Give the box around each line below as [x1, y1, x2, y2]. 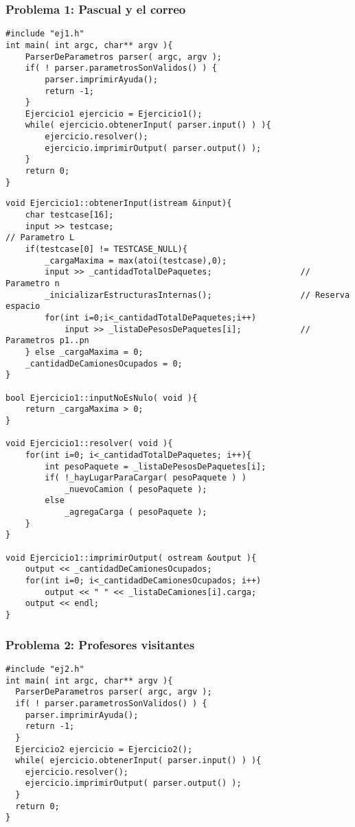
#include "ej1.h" [5, 29, 84, 39]
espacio [5, 301, 41, 312]
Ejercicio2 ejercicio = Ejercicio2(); [15, 744, 193, 754]
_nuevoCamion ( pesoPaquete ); [64, 484, 207, 494]
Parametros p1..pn [5, 336, 89, 346]
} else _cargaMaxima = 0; [25, 347, 144, 357]
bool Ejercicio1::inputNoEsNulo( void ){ [5, 393, 198, 403]
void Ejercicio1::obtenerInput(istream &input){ [5, 198, 232, 209]
